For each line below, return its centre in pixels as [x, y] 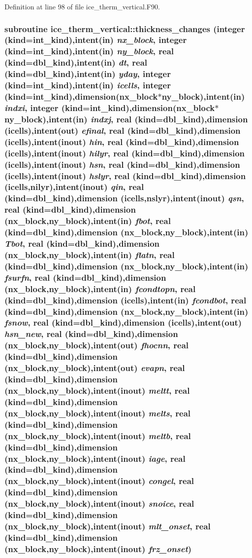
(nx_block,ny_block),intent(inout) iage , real [95, 458]
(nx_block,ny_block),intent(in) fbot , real [88, 221]
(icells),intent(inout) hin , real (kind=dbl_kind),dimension [122, 141]
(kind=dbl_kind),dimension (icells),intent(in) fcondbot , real [126, 300]
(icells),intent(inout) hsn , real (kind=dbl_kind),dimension [122, 164]
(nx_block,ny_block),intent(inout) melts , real [98, 413]
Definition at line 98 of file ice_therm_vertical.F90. [82, 6]
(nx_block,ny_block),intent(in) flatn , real [90, 254]
